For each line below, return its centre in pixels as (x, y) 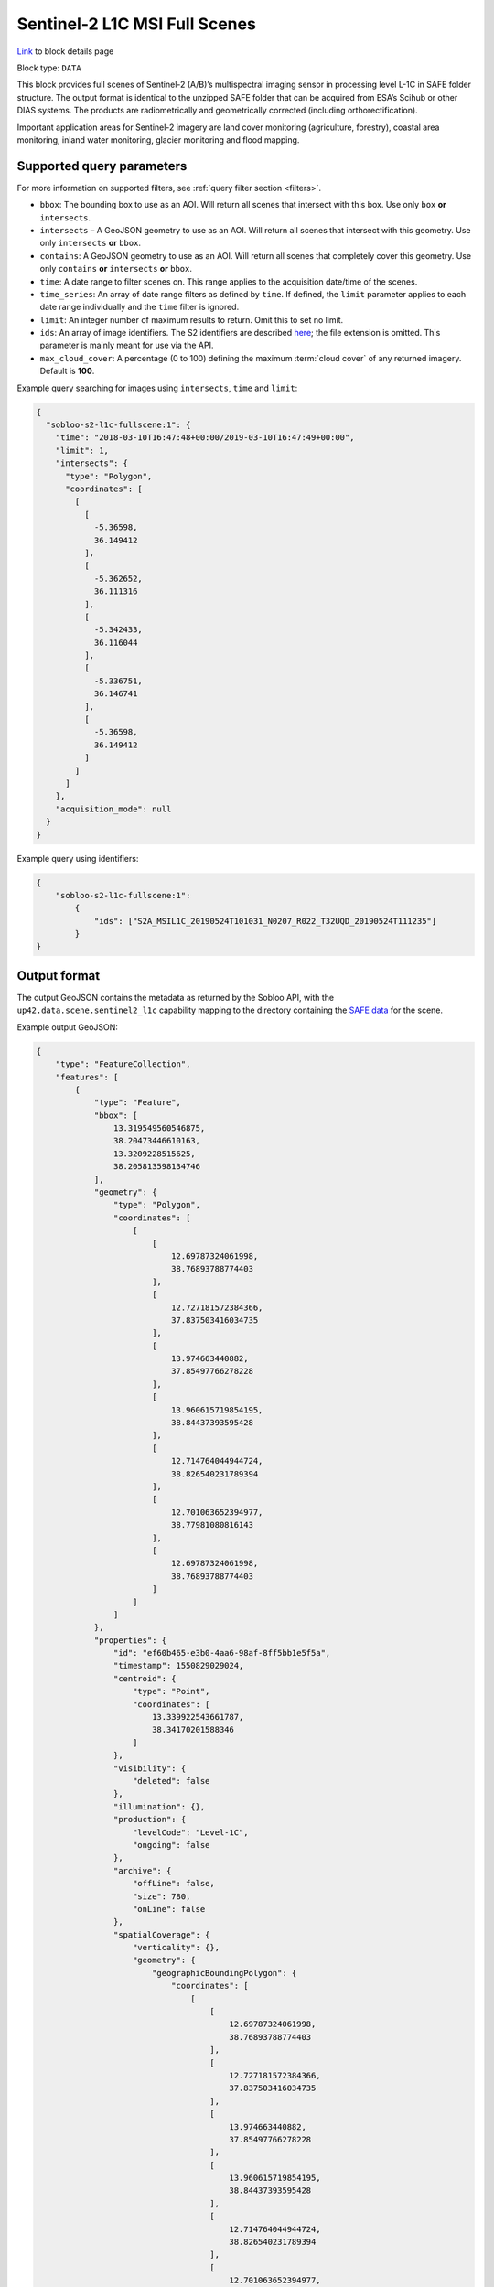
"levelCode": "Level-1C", (191, 1832)
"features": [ (87, 1077)
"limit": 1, (82, 450)
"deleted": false (172, 1781)
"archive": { (142, 1870)
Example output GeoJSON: (68, 1027)
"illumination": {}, (159, 1806)
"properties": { (130, 1640)
